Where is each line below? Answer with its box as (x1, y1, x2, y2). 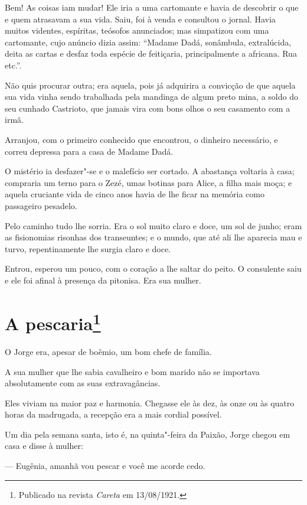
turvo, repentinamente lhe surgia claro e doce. (5, 242, 171, 255)
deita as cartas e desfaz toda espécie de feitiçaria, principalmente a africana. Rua (5, 47, 297, 60)
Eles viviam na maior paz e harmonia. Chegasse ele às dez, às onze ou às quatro (5, 396, 295, 409)
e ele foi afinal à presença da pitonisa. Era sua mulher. (5, 273, 201, 286)
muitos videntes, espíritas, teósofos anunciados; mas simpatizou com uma (5, 24, 269, 37)
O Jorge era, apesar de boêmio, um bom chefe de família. (5, 345, 212, 357)
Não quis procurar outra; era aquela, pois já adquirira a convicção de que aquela (5, 79, 296, 91)
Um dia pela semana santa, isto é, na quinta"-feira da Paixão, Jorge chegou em (5, 428, 290, 440)
